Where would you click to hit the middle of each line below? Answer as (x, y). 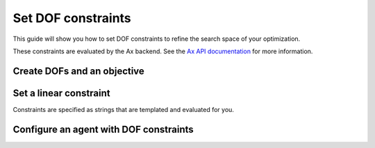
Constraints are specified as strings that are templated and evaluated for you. (123, 109)
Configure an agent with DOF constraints (103, 129)
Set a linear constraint (61, 93)
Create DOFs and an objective (79, 71)
